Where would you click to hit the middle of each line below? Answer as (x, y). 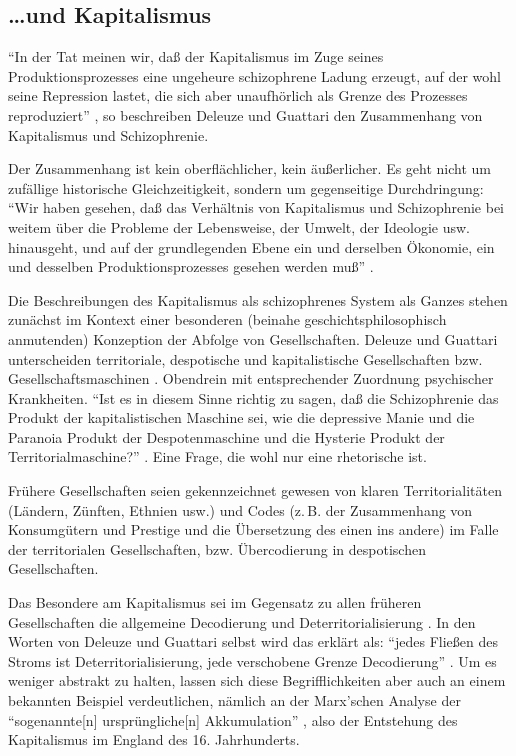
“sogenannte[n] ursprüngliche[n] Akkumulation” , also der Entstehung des (233, 719)
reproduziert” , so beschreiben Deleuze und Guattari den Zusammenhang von (245, 114)
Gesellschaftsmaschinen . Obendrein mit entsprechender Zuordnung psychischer (251, 378)
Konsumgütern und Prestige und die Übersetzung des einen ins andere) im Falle (253, 529)
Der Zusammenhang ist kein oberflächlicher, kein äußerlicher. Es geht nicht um (250, 168)
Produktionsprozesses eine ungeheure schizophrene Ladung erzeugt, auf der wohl (254, 75)
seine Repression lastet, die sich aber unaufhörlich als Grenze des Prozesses (238, 95)
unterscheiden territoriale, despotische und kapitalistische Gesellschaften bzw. (245, 358)
